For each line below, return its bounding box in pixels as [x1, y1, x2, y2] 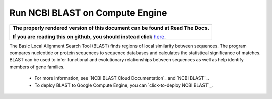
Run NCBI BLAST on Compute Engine [9, 7, 167, 18]
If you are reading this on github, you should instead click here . [12, 33, 166, 40]
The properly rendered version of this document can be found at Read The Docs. [12, 24, 209, 31]
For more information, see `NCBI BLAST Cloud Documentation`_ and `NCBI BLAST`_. [34, 75, 209, 81]
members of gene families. [9, 64, 65, 70]
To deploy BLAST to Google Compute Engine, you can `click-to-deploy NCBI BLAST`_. [34, 82, 213, 88]
